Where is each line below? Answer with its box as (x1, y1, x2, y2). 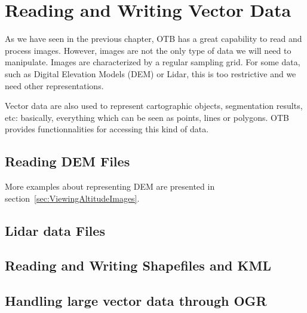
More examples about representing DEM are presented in (5, 180, 215, 193)
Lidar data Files (5, 221, 105, 239)
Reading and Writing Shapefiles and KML (5, 256, 271, 275)
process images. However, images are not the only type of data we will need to (5, 44, 291, 56)
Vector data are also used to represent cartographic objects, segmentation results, (5, 99, 303, 112)
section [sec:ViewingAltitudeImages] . (5, 192, 140, 204)
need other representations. (5, 79, 104, 92)
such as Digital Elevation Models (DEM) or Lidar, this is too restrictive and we (5, 67, 296, 80)
